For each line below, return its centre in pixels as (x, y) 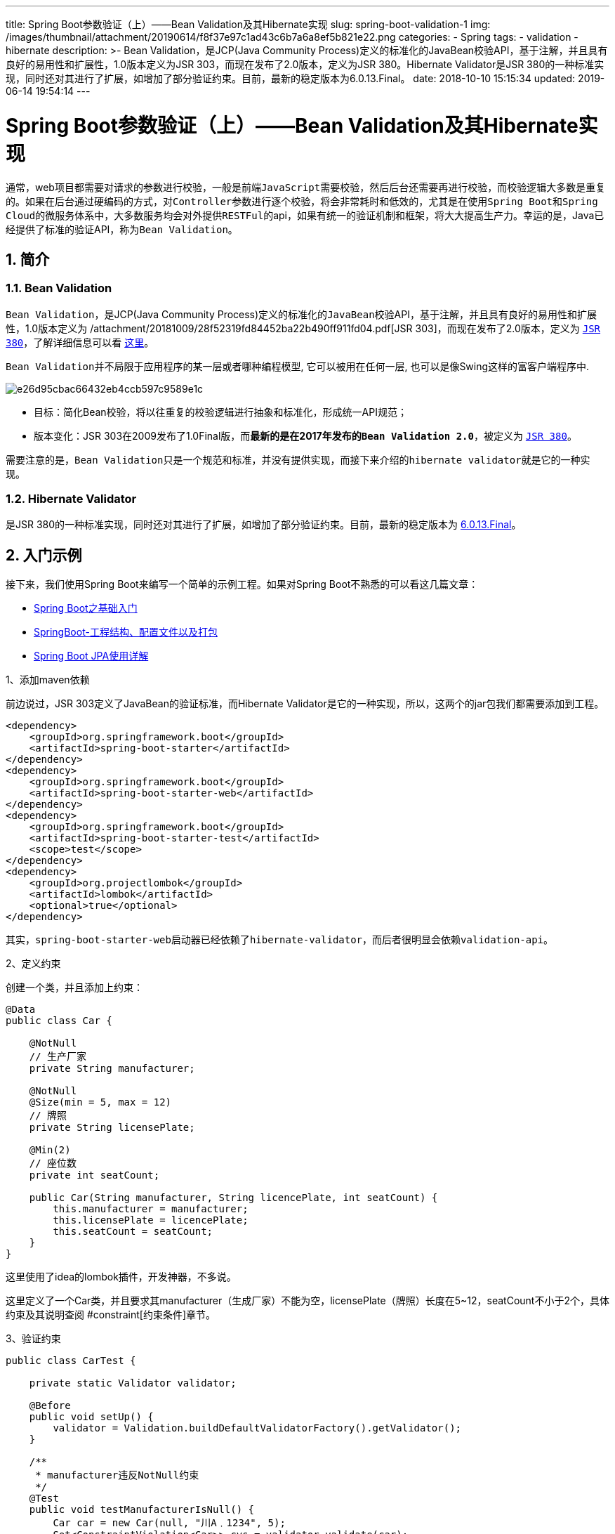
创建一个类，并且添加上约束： (74, 988)
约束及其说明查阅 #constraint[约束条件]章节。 (111, 1315)
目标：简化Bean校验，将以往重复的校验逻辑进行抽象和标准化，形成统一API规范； (220, 412)
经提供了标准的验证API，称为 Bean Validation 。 (122, 229)
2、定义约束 (33, 964)
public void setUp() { (91, 1417)
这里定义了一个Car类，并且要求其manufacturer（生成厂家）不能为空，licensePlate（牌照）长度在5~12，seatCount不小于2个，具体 (307, 1301)
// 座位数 (53, 1163)
